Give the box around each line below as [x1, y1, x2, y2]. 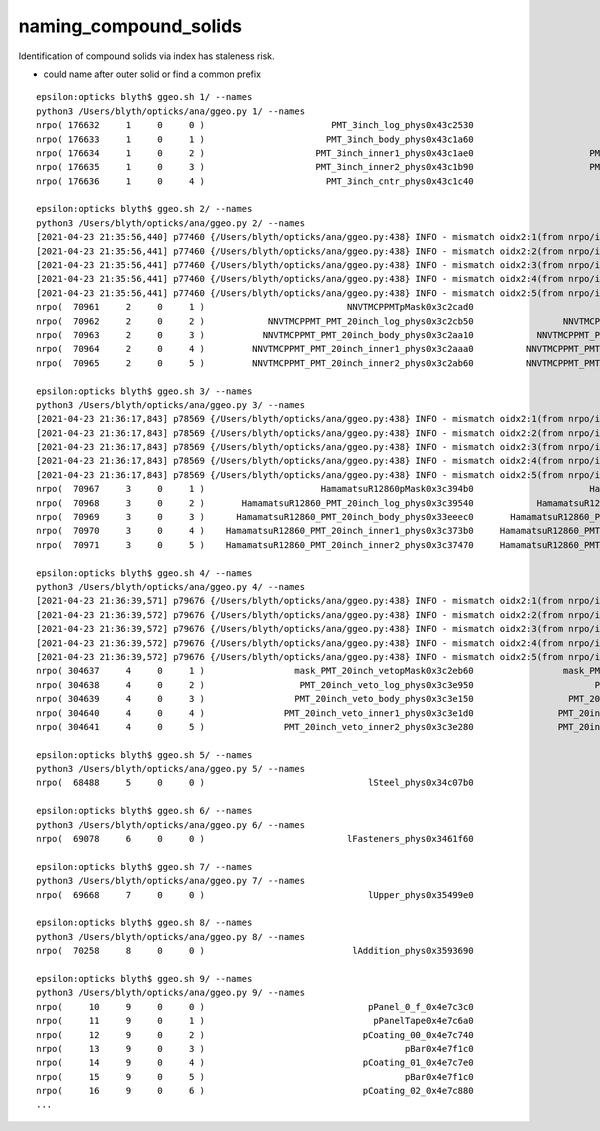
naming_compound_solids [18, 15, 243, 37]
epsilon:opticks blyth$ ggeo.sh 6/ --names [36, 805, 253, 817]
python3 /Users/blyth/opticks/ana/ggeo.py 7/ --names [36, 875, 305, 887]
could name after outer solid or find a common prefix [43, 68, 262, 80]
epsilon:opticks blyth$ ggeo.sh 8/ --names [36, 917, 253, 929]
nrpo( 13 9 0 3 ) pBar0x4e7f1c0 [36, 1043, 474, 1054]
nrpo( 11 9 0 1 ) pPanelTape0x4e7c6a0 [36, 1015, 474, 1027]
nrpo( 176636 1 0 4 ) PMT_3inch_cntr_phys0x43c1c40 [36, 175, 474, 187]
